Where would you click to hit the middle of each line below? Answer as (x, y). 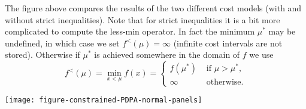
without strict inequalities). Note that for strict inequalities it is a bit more (143, 19)
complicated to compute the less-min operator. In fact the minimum (130, 31)
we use (261, 54)
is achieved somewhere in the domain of (167, 54)
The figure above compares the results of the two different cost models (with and (153, 8)
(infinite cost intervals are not (228, 43)
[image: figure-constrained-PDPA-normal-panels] (104, 100)
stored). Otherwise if (43, 54)
